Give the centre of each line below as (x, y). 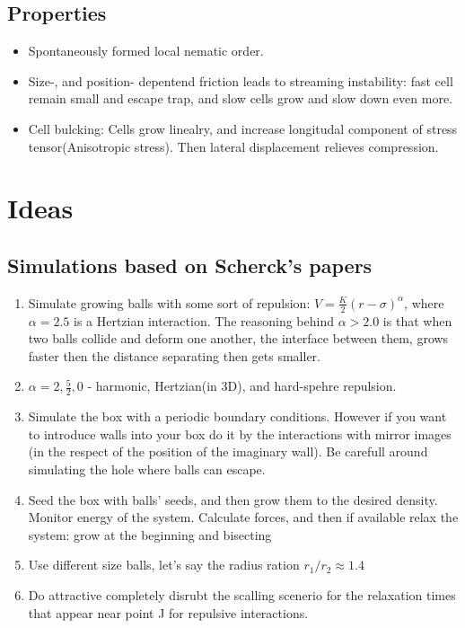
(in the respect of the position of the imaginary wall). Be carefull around (228, 451)
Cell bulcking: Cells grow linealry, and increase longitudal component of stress (243, 128)
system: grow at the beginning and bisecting (150, 534)
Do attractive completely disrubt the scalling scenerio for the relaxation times (242, 594)
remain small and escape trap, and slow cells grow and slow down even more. (241, 98)
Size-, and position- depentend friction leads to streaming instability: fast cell (241, 80)
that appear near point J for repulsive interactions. (168, 612)
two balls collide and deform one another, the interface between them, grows (238, 338)
